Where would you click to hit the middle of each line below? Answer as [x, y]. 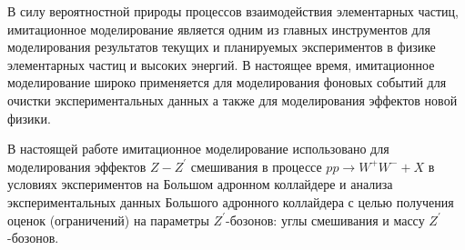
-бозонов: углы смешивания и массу [325, 220]
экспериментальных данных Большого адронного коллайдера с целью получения [231, 201]
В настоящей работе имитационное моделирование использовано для [198, 149]
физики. [29, 118]
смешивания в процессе [256, 166]
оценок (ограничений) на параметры [108, 220]
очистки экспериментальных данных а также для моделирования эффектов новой [232, 100]
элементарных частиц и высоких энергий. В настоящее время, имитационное [221, 64]
